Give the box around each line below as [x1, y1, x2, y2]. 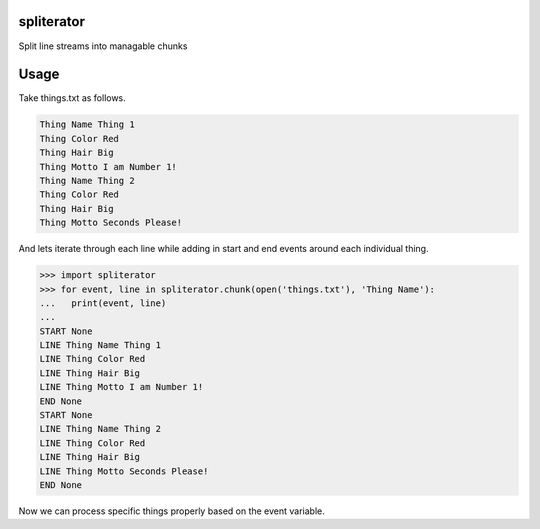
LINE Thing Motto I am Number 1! [39, 381, 204, 393]
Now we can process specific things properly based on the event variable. [18, 505, 325, 517]
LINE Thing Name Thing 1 [39, 340, 162, 351]
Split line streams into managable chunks [18, 40, 188, 52]
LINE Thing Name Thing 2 [39, 423, 162, 435]
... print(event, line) [39, 297, 167, 309]
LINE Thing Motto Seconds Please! [39, 465, 209, 477]
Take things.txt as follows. [18, 92, 127, 104]
